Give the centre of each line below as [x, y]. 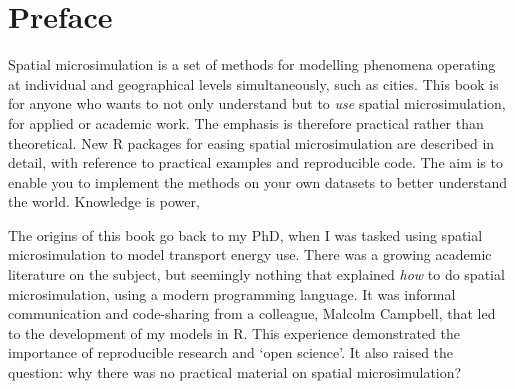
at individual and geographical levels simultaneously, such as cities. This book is [253, 83]
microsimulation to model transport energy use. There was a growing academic [250, 254]
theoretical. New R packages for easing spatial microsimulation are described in [251, 142]
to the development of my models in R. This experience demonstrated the [234, 332]
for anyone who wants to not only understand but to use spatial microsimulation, [257, 103]
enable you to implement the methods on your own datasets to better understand [257, 181]
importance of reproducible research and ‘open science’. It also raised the [231, 352]
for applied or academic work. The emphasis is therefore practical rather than [246, 122]
